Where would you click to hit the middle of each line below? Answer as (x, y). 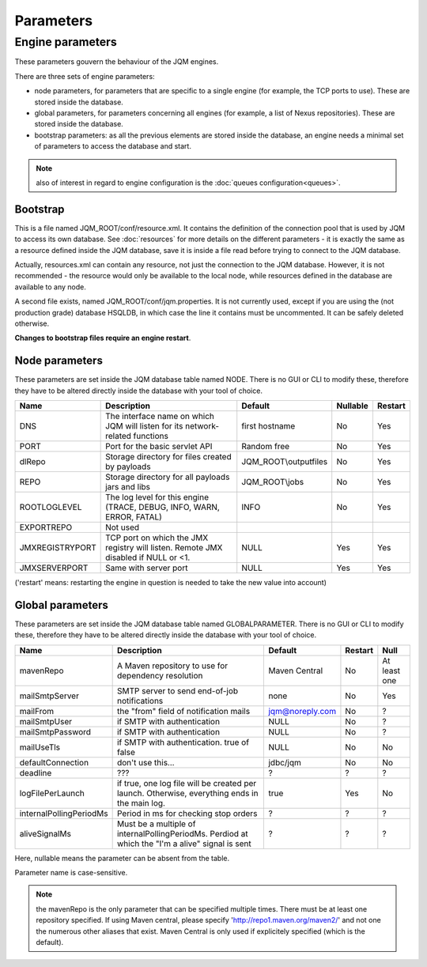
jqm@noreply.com (302, 711)
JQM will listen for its (144, 426)
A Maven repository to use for (172, 666)
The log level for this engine (157, 497)
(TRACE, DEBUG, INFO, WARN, (163, 508)
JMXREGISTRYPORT (58, 548)
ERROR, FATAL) (134, 517)
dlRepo (33, 462)
